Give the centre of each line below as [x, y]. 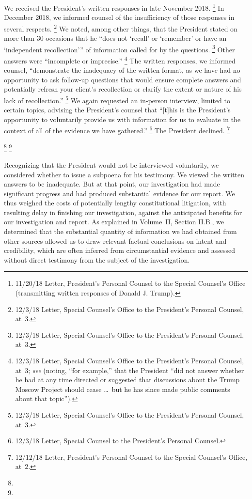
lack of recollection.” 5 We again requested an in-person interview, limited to [117, 99]
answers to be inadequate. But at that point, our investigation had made [112, 184]
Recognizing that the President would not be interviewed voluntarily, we [111, 164]
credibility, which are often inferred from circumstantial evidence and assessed [120, 250]
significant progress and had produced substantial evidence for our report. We [119, 193]
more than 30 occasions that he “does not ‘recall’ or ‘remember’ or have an [115, 38]
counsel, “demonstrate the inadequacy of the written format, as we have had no [122, 70]
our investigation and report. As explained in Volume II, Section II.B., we [114, 222]
